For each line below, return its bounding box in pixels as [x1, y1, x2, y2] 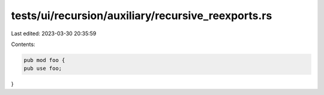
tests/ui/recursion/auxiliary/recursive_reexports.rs [11, 9, 272, 22]
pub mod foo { [23, 57, 65, 63]
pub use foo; [23, 65, 62, 72]
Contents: [11, 41, 35, 48]
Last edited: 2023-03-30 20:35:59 [11, 30, 97, 37]
